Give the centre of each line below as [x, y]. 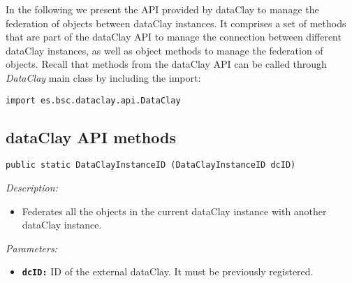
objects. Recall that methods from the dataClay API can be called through [166, 64]
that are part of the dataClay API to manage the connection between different [174, 37]
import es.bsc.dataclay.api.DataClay [93, 100]
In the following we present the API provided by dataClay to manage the [162, 9]
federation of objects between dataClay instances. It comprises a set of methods [176, 23]
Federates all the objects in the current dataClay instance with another [174, 211]
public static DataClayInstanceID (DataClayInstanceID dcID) [151, 165]
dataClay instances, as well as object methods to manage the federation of [164, 50]
